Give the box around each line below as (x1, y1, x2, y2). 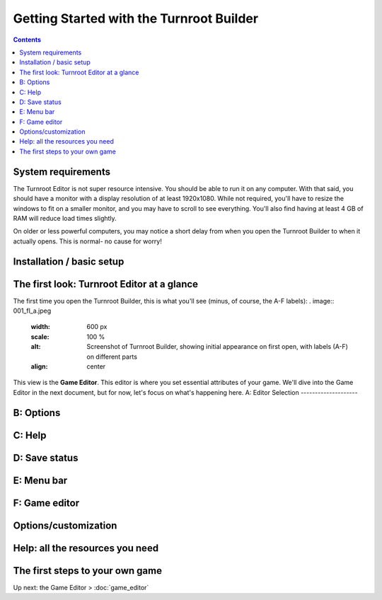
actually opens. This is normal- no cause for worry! (13, 237, 163, 246)
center (86, 362, 106, 371)
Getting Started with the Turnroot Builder (13, 11, 258, 26)
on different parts (86, 352, 138, 361)
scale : (30, 333, 50, 341)
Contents (13, 35, 42, 44)
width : (30, 323, 51, 331)
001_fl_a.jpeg (13, 306, 52, 315)
